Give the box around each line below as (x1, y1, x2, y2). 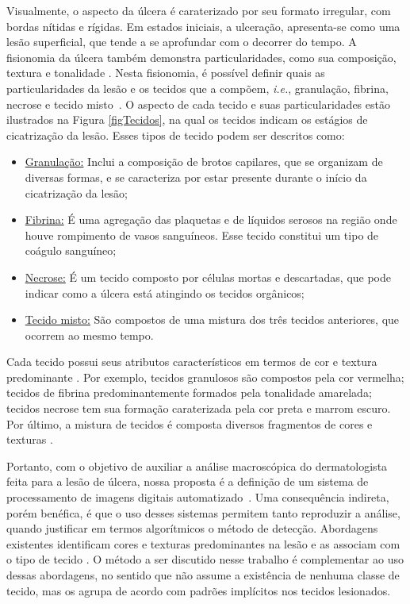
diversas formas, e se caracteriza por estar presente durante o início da (25, 168, 367, 185)
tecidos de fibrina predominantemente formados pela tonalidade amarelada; (6, 384, 372, 401)
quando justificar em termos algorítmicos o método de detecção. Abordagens (6, 520, 378, 537)
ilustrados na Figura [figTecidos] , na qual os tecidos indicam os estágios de (6, 111, 368, 128)
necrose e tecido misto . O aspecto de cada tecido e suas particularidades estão (6, 95, 390, 112)
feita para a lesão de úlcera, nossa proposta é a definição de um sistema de (6, 473, 369, 490)
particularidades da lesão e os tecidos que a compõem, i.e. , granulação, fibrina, (6, 79, 389, 96)
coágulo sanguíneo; (25, 242, 117, 259)
